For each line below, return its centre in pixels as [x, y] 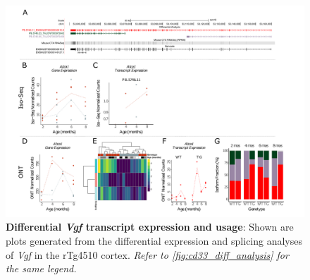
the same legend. [41, 268]
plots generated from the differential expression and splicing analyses [154, 240]
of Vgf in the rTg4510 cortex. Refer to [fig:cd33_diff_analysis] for [147, 254]
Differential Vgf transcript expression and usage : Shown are [150, 227]
